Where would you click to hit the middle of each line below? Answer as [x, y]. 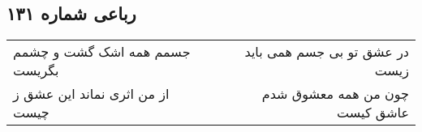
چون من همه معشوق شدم [335, 94]
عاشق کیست [373, 113]
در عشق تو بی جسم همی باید [327, 52]
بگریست [36, 70]
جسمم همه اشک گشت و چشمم [102, 52]
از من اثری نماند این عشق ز [91, 94]
